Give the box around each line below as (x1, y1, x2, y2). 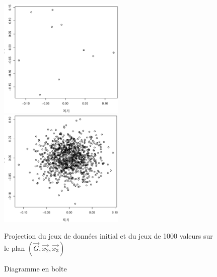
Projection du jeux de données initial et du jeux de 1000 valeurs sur (4, 231, 213, 241)
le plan (4, 242, 25, 253)
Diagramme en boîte (4, 263, 67, 273)
